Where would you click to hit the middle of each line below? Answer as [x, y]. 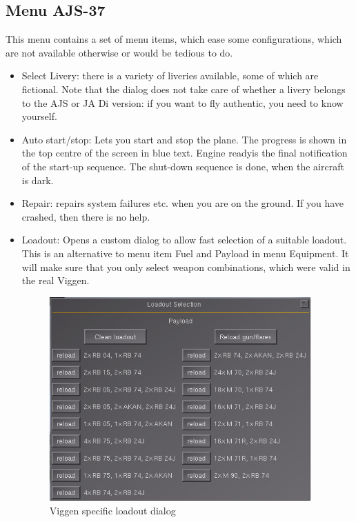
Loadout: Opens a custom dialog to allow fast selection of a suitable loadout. [184, 240]
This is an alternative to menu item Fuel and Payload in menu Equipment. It [185, 253]
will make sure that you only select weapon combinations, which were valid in [186, 267]
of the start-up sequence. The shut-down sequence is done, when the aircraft [183, 166]
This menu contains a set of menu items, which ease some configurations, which [174, 39]
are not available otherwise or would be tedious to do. [119, 52]
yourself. [39, 116]
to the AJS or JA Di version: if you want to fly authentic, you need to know [182, 102]
